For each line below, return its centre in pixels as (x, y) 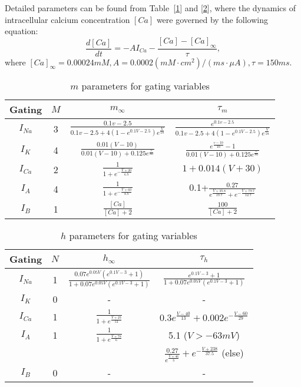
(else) (233, 353)
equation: (21, 31)
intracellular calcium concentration (67, 19)
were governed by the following (212, 19)
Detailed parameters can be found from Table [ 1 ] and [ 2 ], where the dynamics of (150, 8)
